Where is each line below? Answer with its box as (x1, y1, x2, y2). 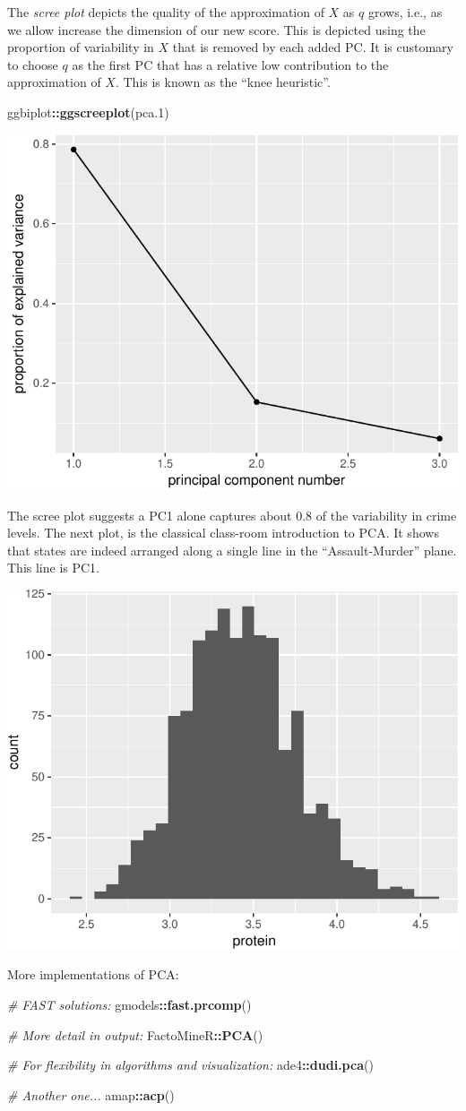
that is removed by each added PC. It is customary (172, 38, 453, 56)
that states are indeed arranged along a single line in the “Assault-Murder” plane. (7, 540, 457, 559)
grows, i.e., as (367, 3, 443, 21)
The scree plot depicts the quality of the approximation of (7, 3, 324, 21)
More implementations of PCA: (7, 965, 179, 984)
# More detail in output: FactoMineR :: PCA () (7, 1025, 263, 1044)
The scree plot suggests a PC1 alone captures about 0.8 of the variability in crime (7, 505, 457, 524)
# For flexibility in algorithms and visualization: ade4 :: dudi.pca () (7, 1055, 374, 1074)
